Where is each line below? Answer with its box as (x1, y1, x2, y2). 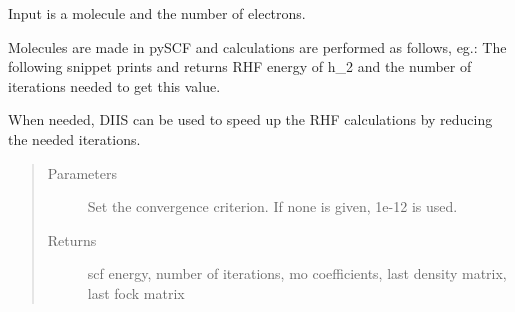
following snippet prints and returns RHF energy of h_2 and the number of (8, 56, 472, 77)
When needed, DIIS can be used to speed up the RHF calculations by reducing (8, 109, 493, 130)
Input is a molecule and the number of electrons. (8, 3, 306, 23)
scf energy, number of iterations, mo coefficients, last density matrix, (87, 263, 507, 284)
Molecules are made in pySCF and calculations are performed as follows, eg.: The (8, 36, 507, 57)
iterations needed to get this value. (8, 75, 221, 96)
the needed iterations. (8, 128, 141, 149)
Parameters (47, 162, 117, 183)
